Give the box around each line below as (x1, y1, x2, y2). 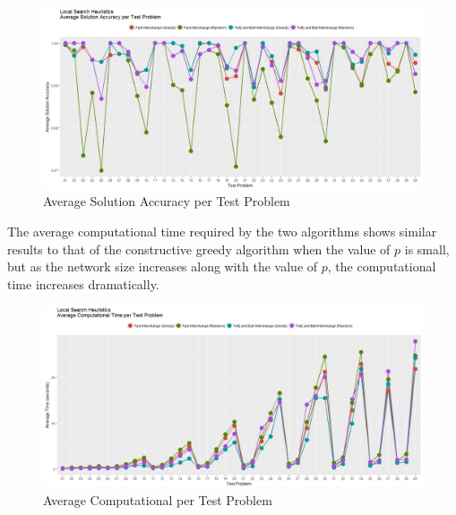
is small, (404, 239, 450, 258)
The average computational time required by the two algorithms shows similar (7, 222, 437, 241)
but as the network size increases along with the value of (7, 257, 318, 276)
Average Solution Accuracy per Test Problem (43, 192, 290, 210)
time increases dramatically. (7, 274, 159, 293)
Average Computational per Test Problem (43, 490, 272, 509)
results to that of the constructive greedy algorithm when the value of (7, 239, 391, 258)
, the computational (327, 257, 436, 276)
